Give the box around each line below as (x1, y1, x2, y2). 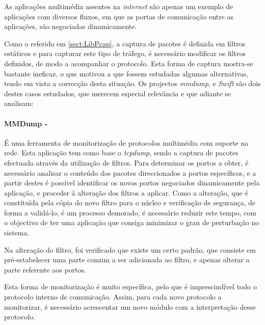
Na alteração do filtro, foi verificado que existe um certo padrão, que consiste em (4, 244, 256, 255)
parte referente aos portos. (4, 264, 86, 275)
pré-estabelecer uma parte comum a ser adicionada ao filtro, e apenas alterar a (4, 254, 250, 265)
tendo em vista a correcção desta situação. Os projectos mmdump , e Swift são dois (4, 78, 261, 89)
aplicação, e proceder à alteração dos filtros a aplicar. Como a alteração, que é (4, 187, 248, 198)
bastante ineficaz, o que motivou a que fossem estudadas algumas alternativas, (4, 68, 249, 78)
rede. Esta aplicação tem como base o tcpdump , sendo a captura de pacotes (4, 147, 238, 158)
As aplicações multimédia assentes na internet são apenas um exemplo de (4, 1, 233, 11)
